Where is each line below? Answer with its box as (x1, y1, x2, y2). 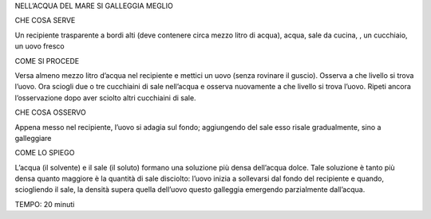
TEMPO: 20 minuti (14, 199, 75, 209)
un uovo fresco (14, 41, 65, 51)
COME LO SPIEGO (14, 148, 75, 158)
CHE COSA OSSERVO (14, 108, 87, 117)
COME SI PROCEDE (14, 56, 80, 65)
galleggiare (14, 133, 52, 143)
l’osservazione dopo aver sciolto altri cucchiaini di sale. (14, 92, 196, 103)
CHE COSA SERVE (14, 16, 76, 25)
